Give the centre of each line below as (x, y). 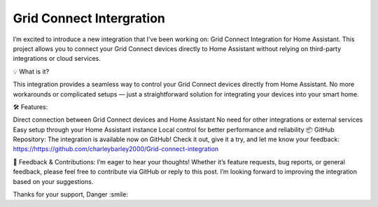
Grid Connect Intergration (89, 18)
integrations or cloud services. (57, 59)
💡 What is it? (31, 71)
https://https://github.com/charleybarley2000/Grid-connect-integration (116, 149)
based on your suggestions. (53, 181)
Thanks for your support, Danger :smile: (71, 194)
